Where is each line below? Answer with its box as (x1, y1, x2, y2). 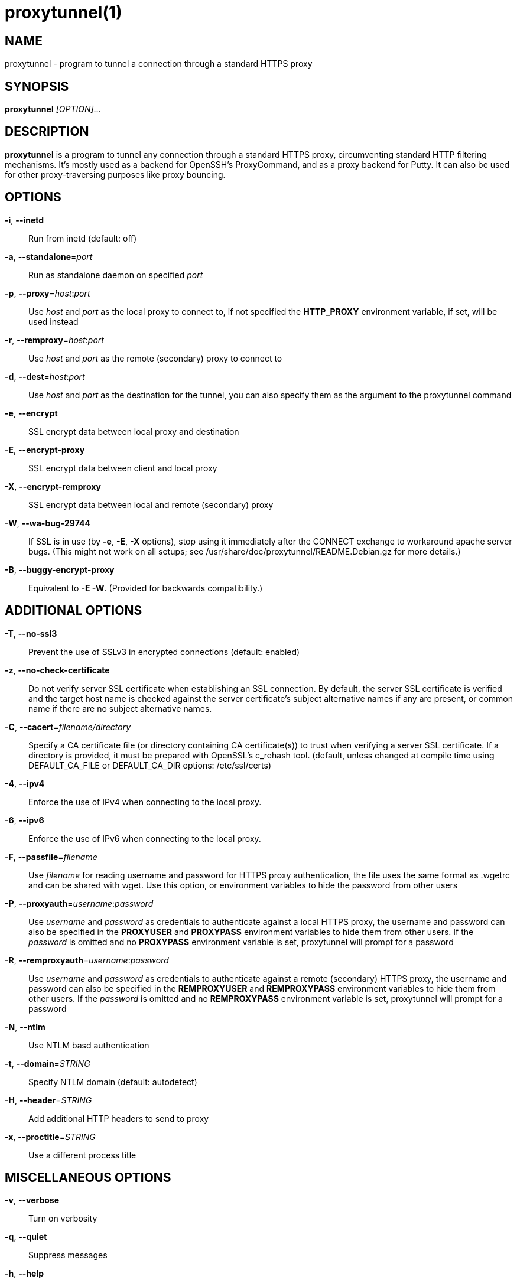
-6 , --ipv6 (5, 815, 44, 825)
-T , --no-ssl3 (5, 628, 57, 639)
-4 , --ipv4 (5, 778, 45, 789)
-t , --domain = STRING (5, 1058, 90, 1069)
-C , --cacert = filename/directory (5, 721, 131, 732)
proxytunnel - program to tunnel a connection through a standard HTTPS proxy (5, 58, 313, 69)
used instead (28, 316, 79, 327)
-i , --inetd (5, 214, 44, 225)
